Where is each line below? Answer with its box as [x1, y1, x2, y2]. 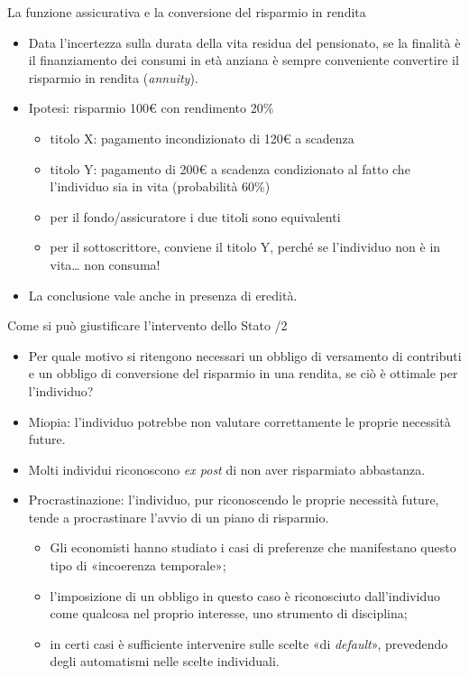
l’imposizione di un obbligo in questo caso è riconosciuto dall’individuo [50, 586, 441, 605]
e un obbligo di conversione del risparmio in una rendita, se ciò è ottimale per [28, 364, 458, 383]
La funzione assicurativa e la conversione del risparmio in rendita [7, 3, 366, 21]
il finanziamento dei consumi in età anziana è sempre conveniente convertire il [28, 51, 459, 69]
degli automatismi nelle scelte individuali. [50, 652, 280, 671]
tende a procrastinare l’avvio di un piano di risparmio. [28, 507, 329, 526]
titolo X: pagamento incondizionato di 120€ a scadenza [50, 128, 354, 147]
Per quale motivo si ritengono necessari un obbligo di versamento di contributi [28, 346, 462, 365]
